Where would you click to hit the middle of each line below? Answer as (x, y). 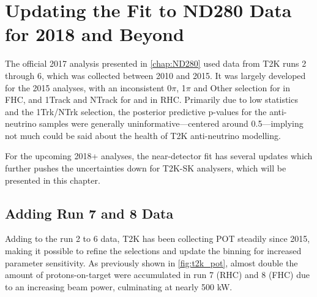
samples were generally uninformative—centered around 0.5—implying (171, 123)
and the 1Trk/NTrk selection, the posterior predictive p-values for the (136, 111)
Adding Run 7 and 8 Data (89, 213)
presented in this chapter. (53, 180)
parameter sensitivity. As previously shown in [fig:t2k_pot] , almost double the (151, 262)
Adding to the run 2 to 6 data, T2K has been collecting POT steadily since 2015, (158, 239)
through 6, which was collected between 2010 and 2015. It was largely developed (155, 75)
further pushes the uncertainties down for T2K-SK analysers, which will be (146, 168)
